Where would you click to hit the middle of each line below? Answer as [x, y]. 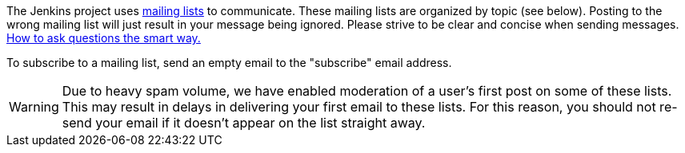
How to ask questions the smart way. [104, 38]
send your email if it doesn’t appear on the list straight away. [244, 123]
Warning [34, 107]
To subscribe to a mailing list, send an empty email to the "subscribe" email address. [229, 63]
